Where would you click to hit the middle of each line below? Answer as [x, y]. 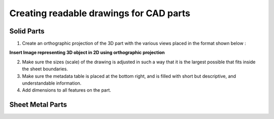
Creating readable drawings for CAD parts [100, 13]
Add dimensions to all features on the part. [67, 90]
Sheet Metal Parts [38, 105]
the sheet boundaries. [45, 69]
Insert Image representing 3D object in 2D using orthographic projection [87, 53]
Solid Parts [27, 31]
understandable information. [52, 83]
